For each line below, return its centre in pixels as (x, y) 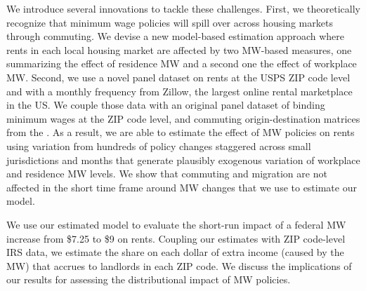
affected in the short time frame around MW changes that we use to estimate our (182, 187)
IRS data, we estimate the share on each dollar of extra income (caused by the (175, 252)
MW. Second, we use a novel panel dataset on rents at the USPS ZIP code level (178, 77)
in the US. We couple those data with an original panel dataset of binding (166, 105)
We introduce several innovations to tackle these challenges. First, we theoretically (183, 8)
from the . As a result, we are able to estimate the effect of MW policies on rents (181, 132)
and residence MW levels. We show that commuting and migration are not (167, 174)
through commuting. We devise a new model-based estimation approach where (175, 36)
